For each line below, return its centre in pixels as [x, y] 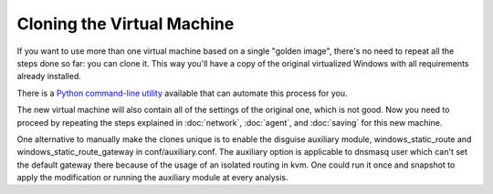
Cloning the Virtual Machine [126, 24]
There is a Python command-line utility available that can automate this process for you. [182, 93]
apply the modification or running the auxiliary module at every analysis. [152, 178]
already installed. [49, 77]
